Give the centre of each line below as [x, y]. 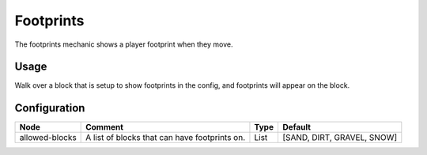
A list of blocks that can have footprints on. [166, 138]
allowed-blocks [48, 138]
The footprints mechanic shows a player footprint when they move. [124, 44]
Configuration [50, 108]
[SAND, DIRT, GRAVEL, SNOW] [340, 138]
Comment [105, 127]
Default [297, 127]
